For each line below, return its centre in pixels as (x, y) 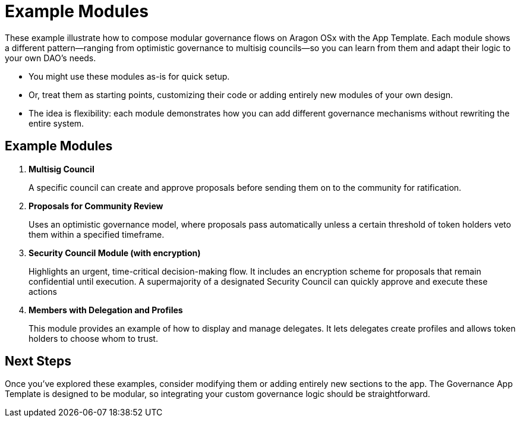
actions (43, 291)
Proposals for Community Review (96, 206)
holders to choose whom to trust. (93, 338)
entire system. (56, 123)
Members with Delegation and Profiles (106, 310)
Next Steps (38, 361)
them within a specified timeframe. (97, 234)
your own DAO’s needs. (51, 58)
